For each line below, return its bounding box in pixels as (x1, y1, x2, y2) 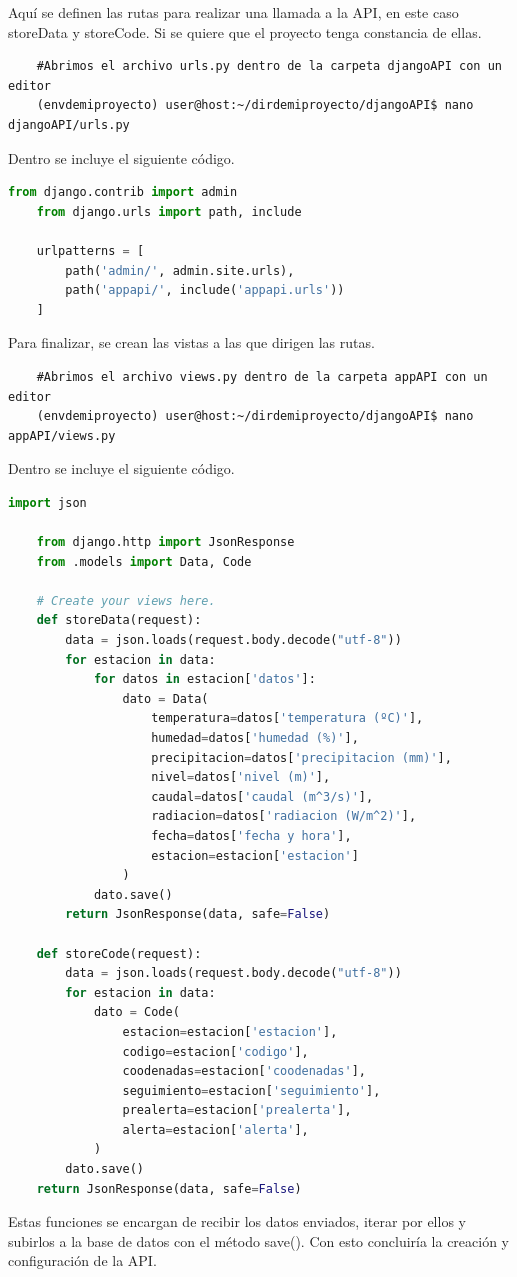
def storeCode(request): (36, 946, 202, 961)
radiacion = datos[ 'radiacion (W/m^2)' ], (151, 809, 417, 824)
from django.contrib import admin (8, 185, 238, 200)
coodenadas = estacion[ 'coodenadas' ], (122, 1064, 366, 1079)
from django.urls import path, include (36, 204, 302, 219)
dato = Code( (93, 1005, 180, 1020)
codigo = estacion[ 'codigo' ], (122, 1044, 309, 1059)
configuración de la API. (8, 1250, 157, 1271)
